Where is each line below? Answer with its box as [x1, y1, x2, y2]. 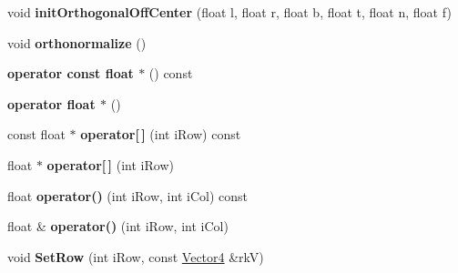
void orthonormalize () [7, 33, 147, 52]
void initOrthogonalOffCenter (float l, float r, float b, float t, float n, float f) [7, 3, 452, 21]
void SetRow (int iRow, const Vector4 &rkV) [7, 247, 264, 266]
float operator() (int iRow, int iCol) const [7, 186, 248, 205]
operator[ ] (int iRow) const [80, 125, 241, 144]
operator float [7, 94, 96, 113]
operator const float [7, 64, 134, 83]
